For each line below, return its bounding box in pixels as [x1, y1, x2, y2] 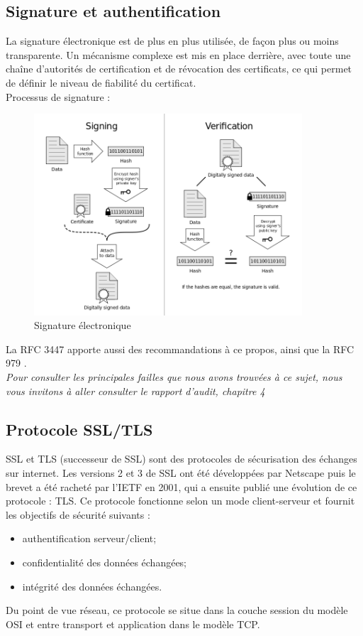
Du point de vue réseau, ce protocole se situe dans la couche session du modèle [6, 603, 348, 618]
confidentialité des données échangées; [22, 554, 187, 569]
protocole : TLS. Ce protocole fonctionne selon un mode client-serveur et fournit [6, 493, 355, 508]
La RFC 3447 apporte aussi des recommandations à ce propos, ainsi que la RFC [6, 341, 354, 356]
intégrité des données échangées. [22, 578, 162, 593]
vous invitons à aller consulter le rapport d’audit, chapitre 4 [6, 383, 265, 398]
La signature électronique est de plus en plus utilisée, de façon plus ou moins [6, 33, 339, 48]
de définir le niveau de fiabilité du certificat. [6, 75, 196, 90]
